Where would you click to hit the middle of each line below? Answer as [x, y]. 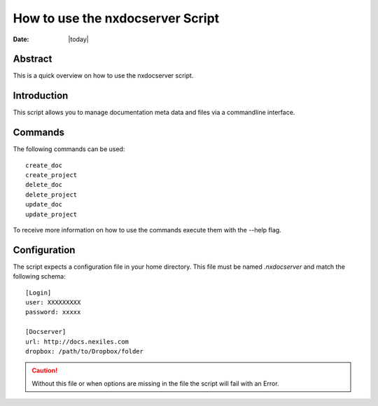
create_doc [44, 165]
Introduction [41, 96]
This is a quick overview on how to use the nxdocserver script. [103, 76]
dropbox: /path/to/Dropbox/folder [84, 351]
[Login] [38, 293]
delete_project [51, 195]
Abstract [33, 59]
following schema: [39, 276]
